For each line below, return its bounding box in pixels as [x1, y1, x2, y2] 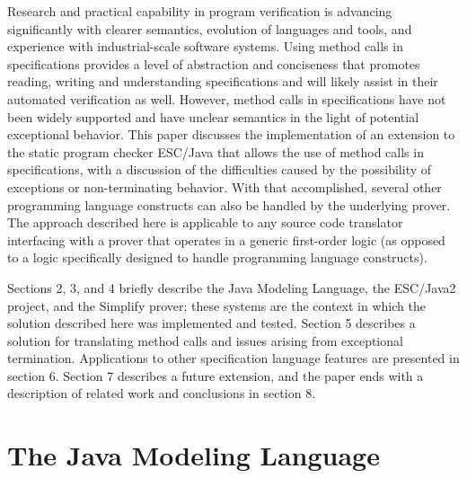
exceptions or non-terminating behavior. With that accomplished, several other [7, 177, 442, 196]
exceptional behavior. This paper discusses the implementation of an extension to [7, 125, 455, 144]
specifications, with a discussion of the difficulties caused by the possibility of [7, 160, 432, 179]
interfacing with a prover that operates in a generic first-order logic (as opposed [7, 230, 445, 249]
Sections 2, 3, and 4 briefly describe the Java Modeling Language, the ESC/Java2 [7, 278, 456, 297]
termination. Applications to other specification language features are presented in [7, 349, 460, 367]
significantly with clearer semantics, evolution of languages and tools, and [7, 19, 412, 38]
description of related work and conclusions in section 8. [7, 384, 316, 403]
